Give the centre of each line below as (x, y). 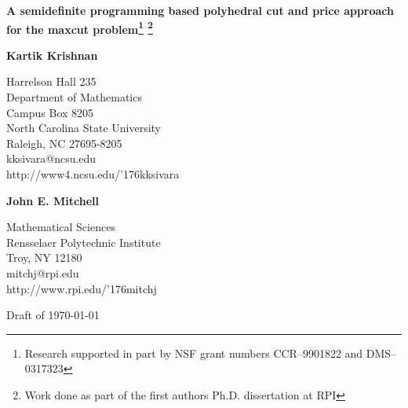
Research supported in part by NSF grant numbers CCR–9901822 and (194, 353)
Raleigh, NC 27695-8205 (64, 143)
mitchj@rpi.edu (43, 272)
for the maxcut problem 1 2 (80, 28)
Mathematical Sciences (61, 227)
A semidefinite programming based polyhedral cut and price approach (200, 10)
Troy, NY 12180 (44, 257)
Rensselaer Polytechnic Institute (84, 242)
